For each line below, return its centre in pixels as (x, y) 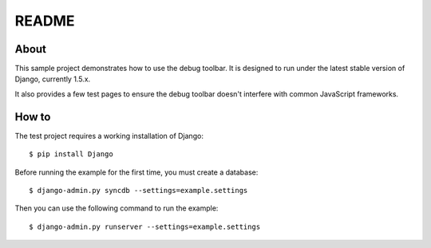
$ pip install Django (71, 154)
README (45, 21)
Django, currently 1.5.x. (53, 79)
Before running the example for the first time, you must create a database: (136, 172)
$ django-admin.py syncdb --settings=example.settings (138, 190)
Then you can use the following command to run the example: (117, 208)
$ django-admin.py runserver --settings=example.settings (145, 226)
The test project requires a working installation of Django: (109, 136)
